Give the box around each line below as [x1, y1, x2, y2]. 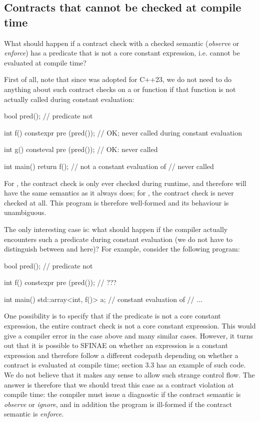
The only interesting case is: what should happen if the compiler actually [4, 223, 228, 234]
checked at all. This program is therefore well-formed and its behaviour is [4, 197, 229, 207]
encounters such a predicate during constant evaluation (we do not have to [4, 233, 232, 244]
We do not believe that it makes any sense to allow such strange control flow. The [4, 369, 255, 380]
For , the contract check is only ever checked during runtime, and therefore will [4, 177, 246, 188]
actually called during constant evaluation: [4, 93, 134, 104]
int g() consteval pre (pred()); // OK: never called [4, 144, 158, 154]
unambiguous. [4, 207, 46, 217]
